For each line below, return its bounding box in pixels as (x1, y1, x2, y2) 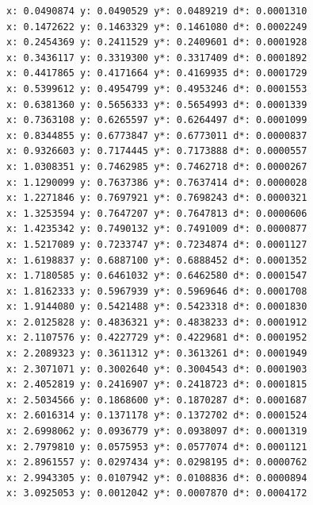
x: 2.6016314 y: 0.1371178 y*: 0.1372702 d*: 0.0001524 (6, 410, 307, 422)
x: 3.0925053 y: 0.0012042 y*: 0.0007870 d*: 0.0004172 (6, 488, 307, 499)
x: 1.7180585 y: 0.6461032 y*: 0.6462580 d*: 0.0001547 (6, 270, 307, 282)
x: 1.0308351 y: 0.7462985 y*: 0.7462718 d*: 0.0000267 (6, 160, 307, 172)
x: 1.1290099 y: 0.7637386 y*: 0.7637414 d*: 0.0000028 (6, 176, 307, 188)
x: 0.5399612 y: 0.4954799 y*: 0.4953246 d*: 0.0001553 (6, 83, 307, 94)
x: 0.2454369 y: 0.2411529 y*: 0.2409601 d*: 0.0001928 (6, 37, 307, 48)
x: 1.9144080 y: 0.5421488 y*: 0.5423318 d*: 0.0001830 (6, 301, 307, 313)
